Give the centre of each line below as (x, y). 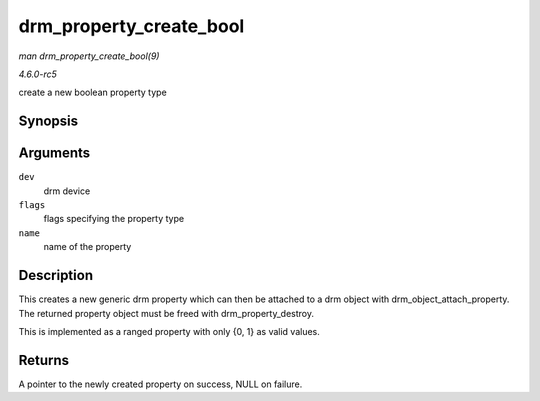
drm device (67, 191)
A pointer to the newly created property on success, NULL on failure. (160, 384)
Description (56, 275)
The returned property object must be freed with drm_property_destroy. (166, 313)
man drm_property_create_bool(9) (89, 56)
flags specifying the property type (114, 219)
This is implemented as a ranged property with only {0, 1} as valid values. (169, 331)
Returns (44, 360)
